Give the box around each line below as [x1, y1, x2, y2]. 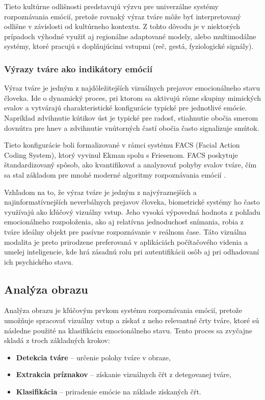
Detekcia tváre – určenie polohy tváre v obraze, [16, 352, 171, 362]
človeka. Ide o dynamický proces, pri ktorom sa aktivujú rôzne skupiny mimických [4, 92, 261, 103]
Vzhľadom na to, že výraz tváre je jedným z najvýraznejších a [4, 186, 197, 197]
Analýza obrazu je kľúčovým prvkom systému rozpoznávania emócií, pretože [4, 305, 242, 316]
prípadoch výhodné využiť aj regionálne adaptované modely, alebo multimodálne [4, 31, 256, 41]
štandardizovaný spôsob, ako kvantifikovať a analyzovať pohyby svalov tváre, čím [4, 159, 257, 170]
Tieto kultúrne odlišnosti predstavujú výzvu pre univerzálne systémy [4, 1, 219, 11]
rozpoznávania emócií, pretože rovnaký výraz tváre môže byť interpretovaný [4, 11, 241, 21]
